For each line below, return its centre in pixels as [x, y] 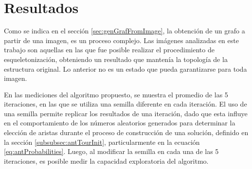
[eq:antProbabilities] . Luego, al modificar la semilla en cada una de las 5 [111, 151]
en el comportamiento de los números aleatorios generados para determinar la [120, 123]
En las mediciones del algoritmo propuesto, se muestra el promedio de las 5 [116, 94]
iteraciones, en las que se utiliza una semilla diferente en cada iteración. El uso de [126, 104]
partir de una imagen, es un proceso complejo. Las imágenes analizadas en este [121, 40]
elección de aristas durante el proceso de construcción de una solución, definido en [126, 132]
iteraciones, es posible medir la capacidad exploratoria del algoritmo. [106, 161]
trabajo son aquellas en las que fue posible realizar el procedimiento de [109, 50]
